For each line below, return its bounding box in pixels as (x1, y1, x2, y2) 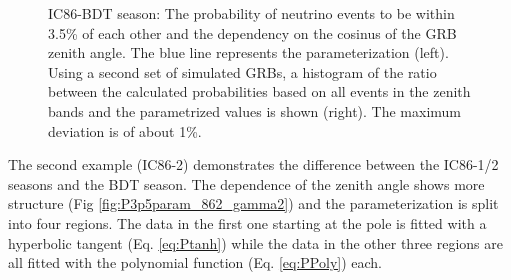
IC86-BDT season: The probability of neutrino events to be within (48, 3, 455, 23)
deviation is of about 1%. (48, 120, 202, 141)
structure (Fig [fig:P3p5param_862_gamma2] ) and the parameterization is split (8, 193, 499, 214)
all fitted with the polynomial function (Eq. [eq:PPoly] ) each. (8, 252, 382, 273)
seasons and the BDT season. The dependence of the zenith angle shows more (8, 173, 485, 194)
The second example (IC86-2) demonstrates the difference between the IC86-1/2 (8, 154, 499, 175)
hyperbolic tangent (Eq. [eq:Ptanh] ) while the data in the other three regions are (8, 232, 503, 253)
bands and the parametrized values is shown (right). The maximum (48, 100, 462, 121)
